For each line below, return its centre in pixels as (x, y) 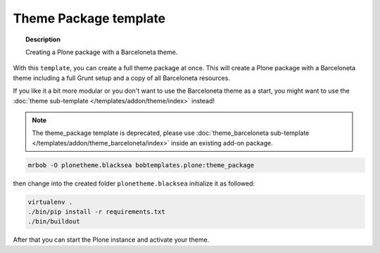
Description (43, 39)
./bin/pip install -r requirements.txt (96, 212)
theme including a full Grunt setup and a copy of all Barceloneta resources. (121, 78)
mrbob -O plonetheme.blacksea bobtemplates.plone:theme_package (141, 165)
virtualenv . (50, 202)
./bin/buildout (54, 222)
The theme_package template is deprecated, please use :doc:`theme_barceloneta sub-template (171, 133)
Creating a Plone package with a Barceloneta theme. (102, 52)
